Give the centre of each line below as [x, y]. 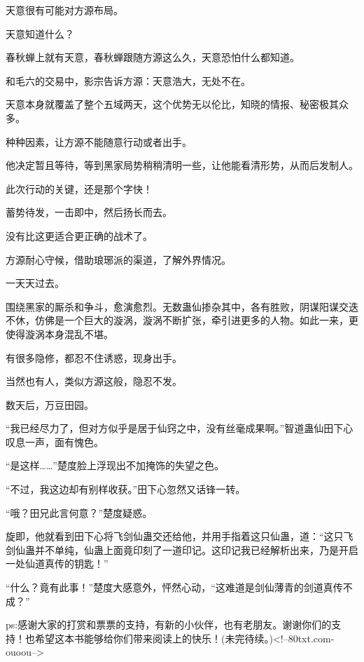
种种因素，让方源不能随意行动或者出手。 [99, 141]
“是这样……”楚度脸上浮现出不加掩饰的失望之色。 [115, 465]
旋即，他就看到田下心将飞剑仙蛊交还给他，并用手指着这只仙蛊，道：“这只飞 [180, 536]
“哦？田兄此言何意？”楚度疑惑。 [79, 512]
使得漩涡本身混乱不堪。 [59, 333]
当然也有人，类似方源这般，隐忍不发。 [94, 381]
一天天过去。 [35, 283]
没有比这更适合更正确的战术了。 [79, 235]
